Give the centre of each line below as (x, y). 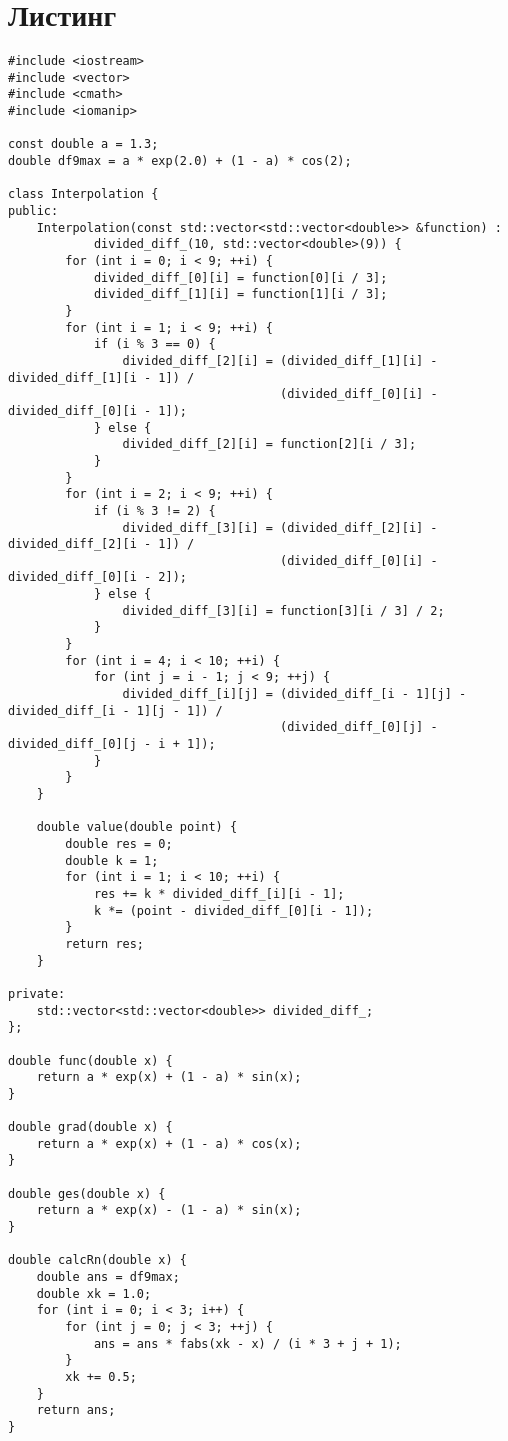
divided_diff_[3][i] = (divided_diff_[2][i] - (280, 527)
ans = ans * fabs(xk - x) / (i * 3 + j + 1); (247, 1343)
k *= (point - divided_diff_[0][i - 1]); (233, 910)
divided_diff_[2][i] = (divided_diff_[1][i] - (280, 360)
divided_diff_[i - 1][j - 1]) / (115, 710)
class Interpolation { (83, 194)
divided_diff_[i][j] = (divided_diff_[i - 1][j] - (294, 694)
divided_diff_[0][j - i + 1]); (112, 744)
